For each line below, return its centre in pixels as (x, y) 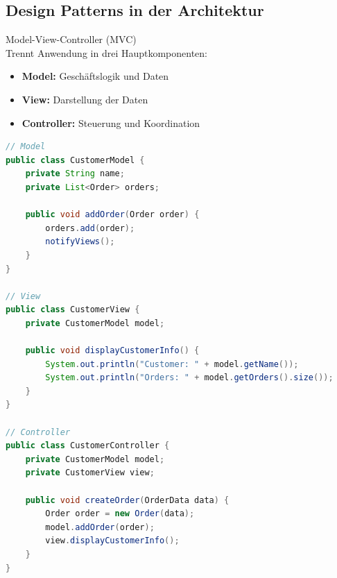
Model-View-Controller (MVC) (71, 39)
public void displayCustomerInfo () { (112, 351)
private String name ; (75, 174)
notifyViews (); (80, 242)
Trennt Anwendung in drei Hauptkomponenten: (107, 52)
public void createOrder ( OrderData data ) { (127, 500)
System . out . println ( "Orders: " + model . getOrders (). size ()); (189, 378)
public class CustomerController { (88, 446)
